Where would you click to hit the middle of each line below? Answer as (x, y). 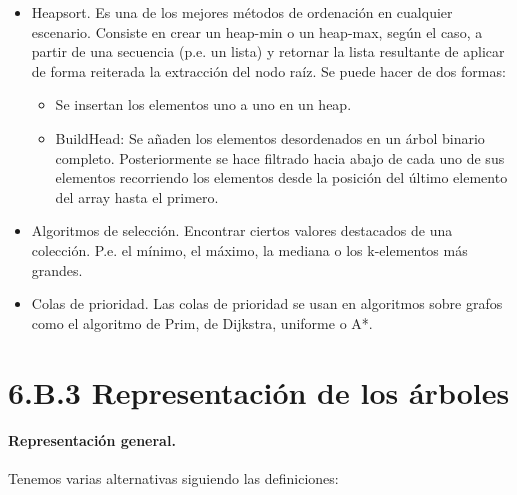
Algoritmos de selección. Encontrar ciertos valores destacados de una (242, 230)
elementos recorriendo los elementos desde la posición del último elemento (281, 177)
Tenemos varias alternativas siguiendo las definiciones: (173, 478)
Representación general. (92, 440)
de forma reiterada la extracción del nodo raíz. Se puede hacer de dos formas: (268, 70)
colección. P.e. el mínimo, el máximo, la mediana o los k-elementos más (249, 249)
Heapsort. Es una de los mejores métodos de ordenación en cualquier (242, 12)
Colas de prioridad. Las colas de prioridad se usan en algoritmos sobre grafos (267, 303)
